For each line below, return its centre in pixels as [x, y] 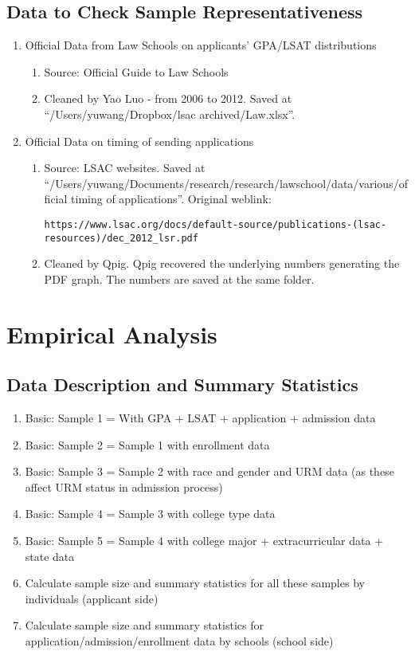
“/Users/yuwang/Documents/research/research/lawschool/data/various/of [226, 183]
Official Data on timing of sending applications [139, 141]
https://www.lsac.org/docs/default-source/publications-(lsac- [215, 224]
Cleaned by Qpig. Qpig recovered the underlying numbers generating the [222, 263]
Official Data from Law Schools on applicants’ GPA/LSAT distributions [201, 45]
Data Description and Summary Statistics [182, 384]
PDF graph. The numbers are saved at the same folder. [179, 278]
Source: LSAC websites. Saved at [125, 168]
